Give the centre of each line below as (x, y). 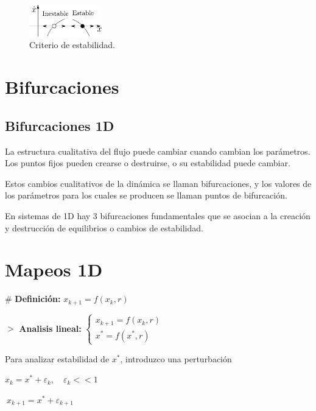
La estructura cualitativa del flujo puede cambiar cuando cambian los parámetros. (158, 151)
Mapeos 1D (54, 269)
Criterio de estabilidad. (72, 45)
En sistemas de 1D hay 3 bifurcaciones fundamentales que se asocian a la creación (158, 216)
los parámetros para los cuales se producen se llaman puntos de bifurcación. (146, 195)
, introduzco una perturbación (176, 358)
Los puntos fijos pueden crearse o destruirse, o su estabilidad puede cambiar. (148, 163)
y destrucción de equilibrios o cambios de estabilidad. (104, 227)
